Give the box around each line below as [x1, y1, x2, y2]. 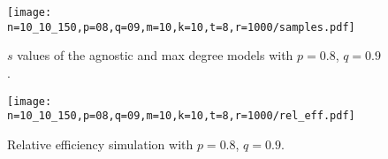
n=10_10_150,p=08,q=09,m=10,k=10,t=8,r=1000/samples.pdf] [7, 20, 355, 34]
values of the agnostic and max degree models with [17, 46, 293, 64]
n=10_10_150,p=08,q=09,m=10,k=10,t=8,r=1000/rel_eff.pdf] [7, 110, 355, 123]
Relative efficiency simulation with [7, 134, 194, 153]
